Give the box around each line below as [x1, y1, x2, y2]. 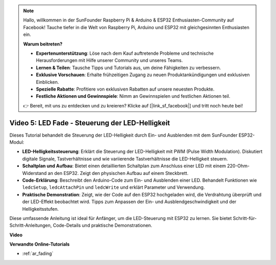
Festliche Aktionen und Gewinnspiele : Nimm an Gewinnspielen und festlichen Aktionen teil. [36, 93, 231, 99]
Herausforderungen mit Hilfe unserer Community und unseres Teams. [36, 57, 183, 63]
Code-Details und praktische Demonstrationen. [53, 223, 153, 229]
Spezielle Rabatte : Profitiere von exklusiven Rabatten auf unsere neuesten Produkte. [36, 86, 215, 92]
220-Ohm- [227, 163, 250, 169]
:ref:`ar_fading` [22, 251, 54, 257]
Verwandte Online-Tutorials [9, 241, 70, 248]
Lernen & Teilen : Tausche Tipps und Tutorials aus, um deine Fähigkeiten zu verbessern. [36, 64, 221, 71]
